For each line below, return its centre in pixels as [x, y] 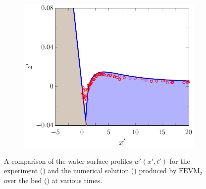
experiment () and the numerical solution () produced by [90, 170]
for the [180, 161]
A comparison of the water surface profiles [68, 161]
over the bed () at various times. [53, 180]
